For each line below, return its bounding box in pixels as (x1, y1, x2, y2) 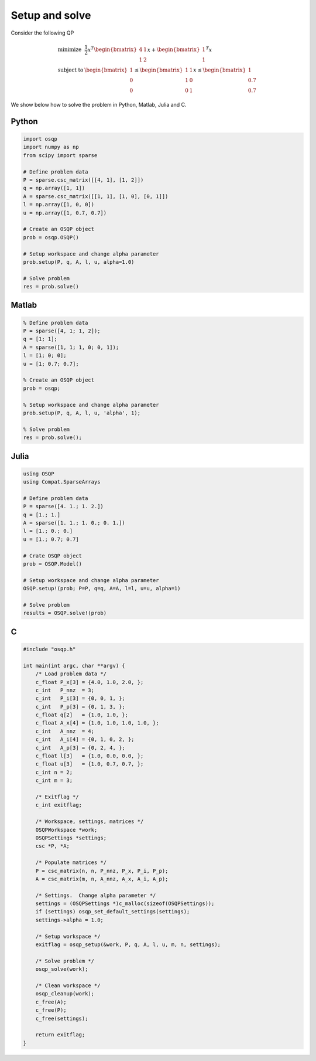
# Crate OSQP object (23, 552, 82, 559)
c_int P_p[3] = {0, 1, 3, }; (35, 703, 125, 710)
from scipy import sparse (23, 152, 98, 158)
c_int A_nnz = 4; (35, 727, 95, 734)
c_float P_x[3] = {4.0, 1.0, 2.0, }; (35, 679, 144, 685)
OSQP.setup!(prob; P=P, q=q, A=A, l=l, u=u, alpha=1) (23, 585, 181, 592)
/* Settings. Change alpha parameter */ (35, 892, 156, 899)
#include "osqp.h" (23, 645, 76, 652)
